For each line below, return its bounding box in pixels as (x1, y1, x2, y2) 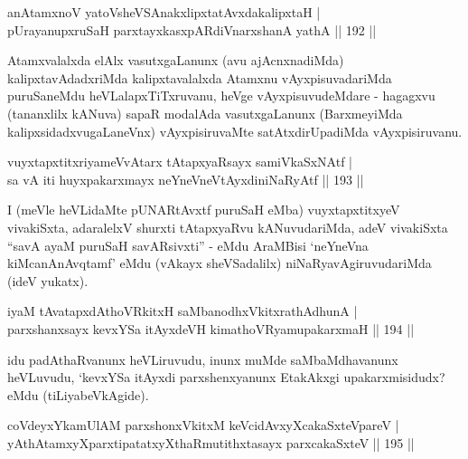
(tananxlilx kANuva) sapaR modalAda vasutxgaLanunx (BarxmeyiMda (7, 103, 403, 122)
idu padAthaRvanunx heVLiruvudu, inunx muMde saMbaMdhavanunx (7, 349, 398, 368)
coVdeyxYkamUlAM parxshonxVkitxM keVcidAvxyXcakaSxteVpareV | (7, 416, 399, 435)
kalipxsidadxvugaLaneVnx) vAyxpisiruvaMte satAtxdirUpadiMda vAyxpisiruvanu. (7, 121, 463, 140)
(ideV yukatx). (7, 271, 89, 290)
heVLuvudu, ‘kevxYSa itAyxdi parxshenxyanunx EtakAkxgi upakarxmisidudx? (7, 368, 445, 387)
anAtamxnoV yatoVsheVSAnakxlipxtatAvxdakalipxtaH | (7, 3, 321, 21)
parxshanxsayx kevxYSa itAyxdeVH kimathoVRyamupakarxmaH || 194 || (7, 319, 415, 338)
